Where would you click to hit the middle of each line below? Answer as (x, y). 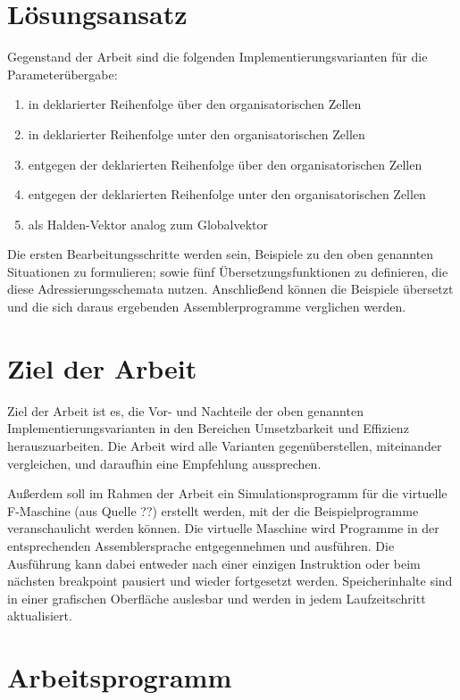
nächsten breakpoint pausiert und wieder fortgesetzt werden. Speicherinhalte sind (230, 581)
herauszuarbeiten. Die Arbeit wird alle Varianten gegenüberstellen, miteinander (225, 445)
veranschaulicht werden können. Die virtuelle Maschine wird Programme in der (223, 528)
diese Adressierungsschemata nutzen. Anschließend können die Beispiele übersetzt (230, 289)
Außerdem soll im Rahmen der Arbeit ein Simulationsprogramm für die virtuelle (227, 493)
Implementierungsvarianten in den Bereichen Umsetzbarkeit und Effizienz (208, 428)
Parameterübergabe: (63, 74)
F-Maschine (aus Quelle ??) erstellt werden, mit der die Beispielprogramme (213, 510)
